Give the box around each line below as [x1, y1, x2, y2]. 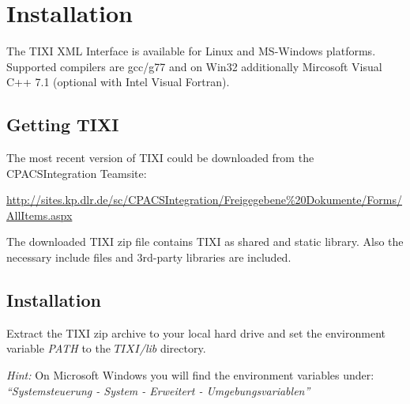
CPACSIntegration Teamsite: [6, 164, 147, 181]
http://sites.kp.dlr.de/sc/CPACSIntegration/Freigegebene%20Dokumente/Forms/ [6, 191, 403, 208]
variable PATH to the [6, 340, 111, 357]
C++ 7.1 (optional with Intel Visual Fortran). [6, 74, 230, 90]
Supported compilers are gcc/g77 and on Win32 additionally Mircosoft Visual [6, 58, 382, 74]
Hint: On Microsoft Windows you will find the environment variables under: [6, 367, 374, 383]
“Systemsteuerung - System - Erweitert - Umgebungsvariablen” [6, 382, 310, 398]
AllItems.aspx [6, 206, 73, 223]
